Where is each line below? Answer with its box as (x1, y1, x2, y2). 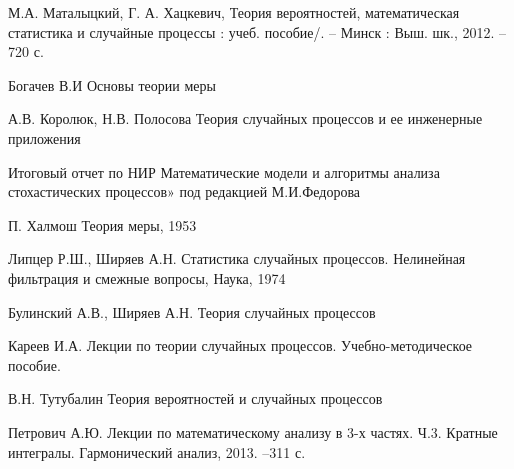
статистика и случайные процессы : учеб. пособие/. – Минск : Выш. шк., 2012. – (8, 21, 507, 42)
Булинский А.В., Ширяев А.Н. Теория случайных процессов (8, 301, 376, 322)
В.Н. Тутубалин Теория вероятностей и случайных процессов (8, 388, 383, 409)
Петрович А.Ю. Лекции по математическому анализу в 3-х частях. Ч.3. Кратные (8, 421, 498, 442)
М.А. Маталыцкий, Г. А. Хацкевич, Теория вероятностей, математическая (8, 2, 460, 22)
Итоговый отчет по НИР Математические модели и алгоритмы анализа (8, 161, 440, 182)
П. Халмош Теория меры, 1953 (8, 214, 197, 235)
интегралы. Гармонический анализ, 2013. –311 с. (8, 441, 306, 462)
